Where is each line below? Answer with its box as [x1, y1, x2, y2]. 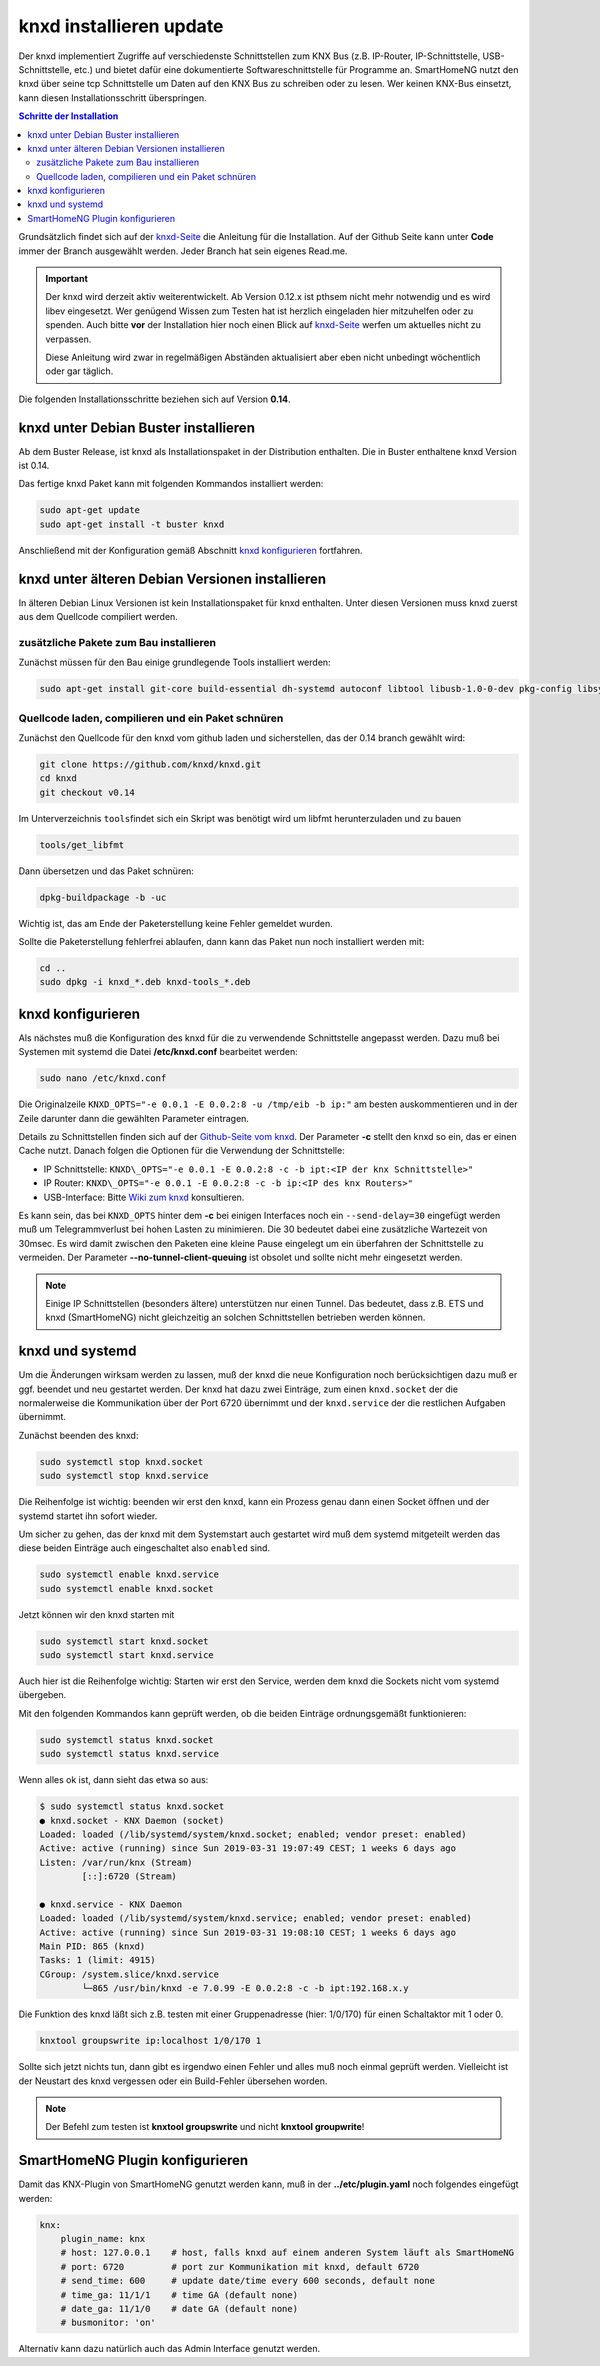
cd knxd [39, 773, 77, 784]
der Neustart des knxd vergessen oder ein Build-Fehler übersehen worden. [18, 2075, 328, 2087]
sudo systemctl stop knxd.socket [39, 1456, 204, 1467]
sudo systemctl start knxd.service [39, 1650, 214, 1661]
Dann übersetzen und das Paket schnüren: [18, 865, 195, 877]
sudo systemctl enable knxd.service [39, 1569, 220, 1580]
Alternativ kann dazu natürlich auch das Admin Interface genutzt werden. [18, 2343, 320, 2355]
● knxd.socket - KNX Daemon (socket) [39, 1815, 225, 1826]
